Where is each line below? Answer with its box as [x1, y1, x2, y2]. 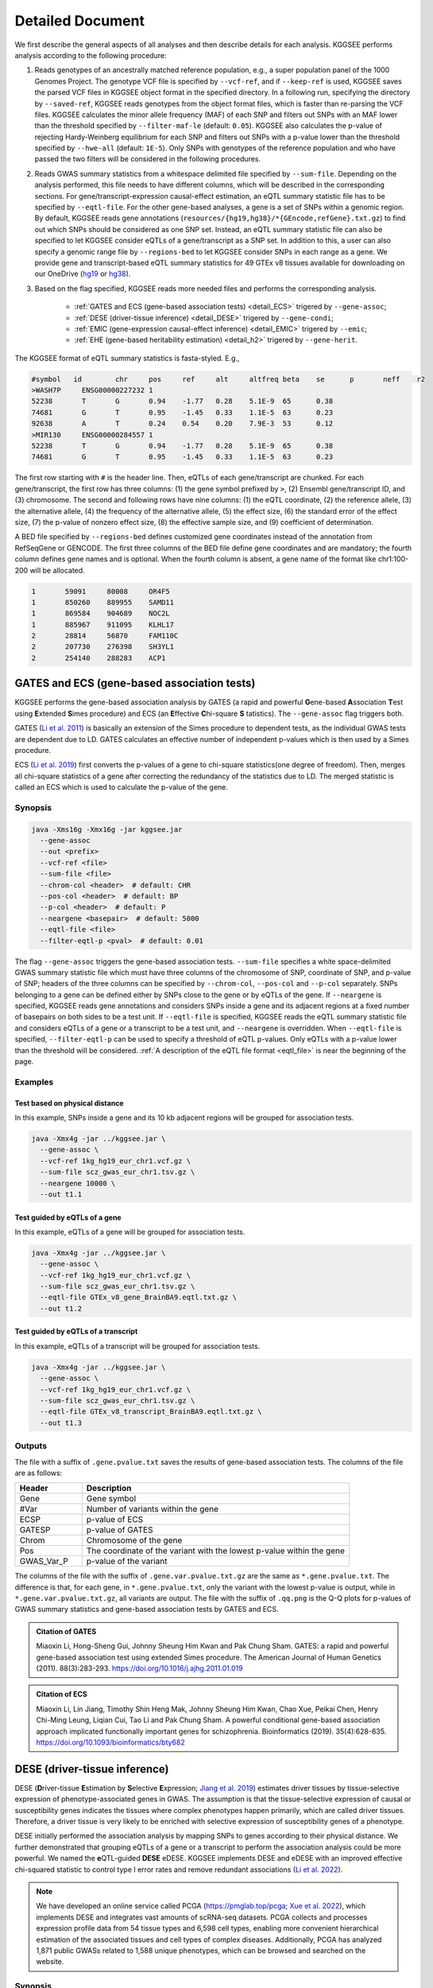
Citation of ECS [36, 1690, 87, 1699]
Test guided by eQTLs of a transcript [14, 1326, 138, 1336]
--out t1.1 [40, 1190, 83, 1198]
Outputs [14, 1440, 48, 1451]
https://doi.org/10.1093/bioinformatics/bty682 [36, 1738, 186, 1747]
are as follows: [14, 1468, 63, 1477]
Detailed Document [14, 12, 145, 29]
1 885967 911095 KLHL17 [31, 620, 175, 629]
